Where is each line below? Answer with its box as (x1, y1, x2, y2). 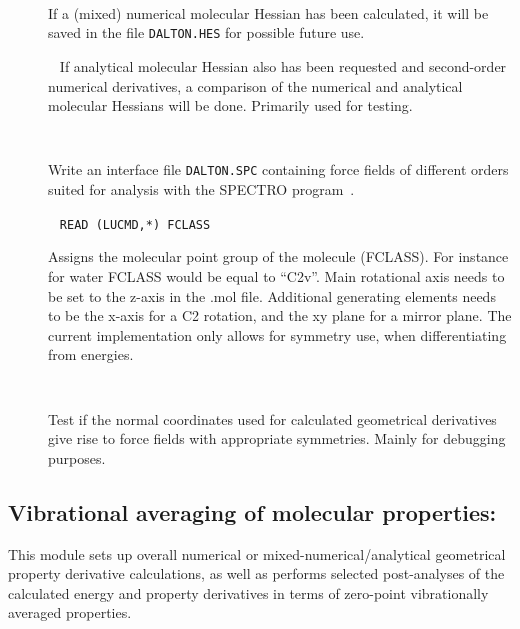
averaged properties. (8, 602, 132, 623)
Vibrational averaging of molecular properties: (8, 496, 497, 527)
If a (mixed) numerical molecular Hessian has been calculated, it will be (48, 2, 489, 23)
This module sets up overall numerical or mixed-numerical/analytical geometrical (8, 543, 506, 564)
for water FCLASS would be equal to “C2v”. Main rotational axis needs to (48, 265, 505, 286)
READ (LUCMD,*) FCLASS (59, 217, 211, 232)
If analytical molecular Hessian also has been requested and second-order (59, 55, 507, 76)
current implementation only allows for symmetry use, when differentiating (48, 324, 507, 345)
